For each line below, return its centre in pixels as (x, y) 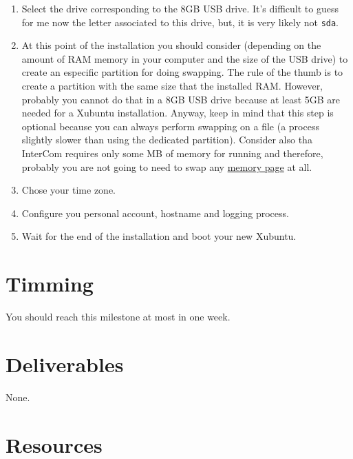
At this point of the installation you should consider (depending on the (171, 45)
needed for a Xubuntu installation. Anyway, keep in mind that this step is (178, 113)
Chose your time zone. (69, 190)
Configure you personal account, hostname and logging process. (155, 213)
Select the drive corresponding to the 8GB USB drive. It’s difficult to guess (180, 8)
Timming (50, 284)
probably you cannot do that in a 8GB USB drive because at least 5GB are (181, 99)
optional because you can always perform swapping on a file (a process (170, 126)
